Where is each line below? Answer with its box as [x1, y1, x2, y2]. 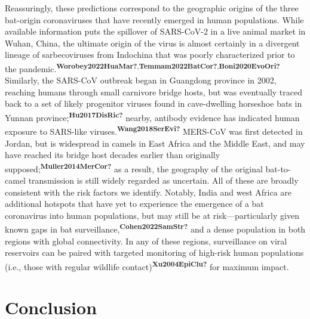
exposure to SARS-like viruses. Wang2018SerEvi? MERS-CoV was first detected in [5, 123, 303, 137]
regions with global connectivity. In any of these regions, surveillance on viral [5, 234, 287, 247]
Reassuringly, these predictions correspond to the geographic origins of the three [5, 2, 299, 14]
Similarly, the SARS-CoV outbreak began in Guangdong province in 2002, [5, 74, 277, 86]
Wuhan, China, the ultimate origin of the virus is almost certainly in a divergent [5, 36, 300, 49]
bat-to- [265, 162, 291, 175]
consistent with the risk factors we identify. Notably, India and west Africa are [5, 185, 292, 198]
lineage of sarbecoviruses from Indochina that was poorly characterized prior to [5, 48, 295, 61]
